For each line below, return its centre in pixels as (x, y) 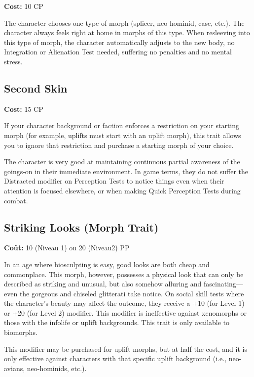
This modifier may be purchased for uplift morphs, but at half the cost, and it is (126, 349)
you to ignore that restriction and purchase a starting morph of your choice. (119, 145)
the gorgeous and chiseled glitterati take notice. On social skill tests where (132, 293)
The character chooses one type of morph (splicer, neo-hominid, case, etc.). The (124, 23)
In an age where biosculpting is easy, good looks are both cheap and (107, 264)
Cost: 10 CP (24, 6)
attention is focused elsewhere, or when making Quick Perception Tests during (122, 190)
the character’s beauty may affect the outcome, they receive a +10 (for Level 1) (124, 303)
